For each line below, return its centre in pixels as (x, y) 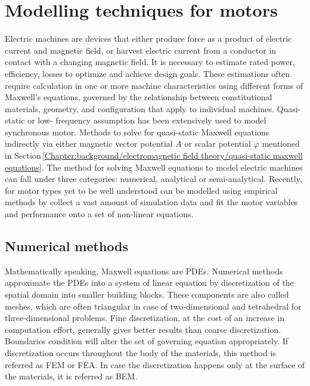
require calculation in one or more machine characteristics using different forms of (154, 85)
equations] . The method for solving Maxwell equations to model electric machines (154, 167)
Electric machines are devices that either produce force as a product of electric (148, 38)
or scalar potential (218, 143)
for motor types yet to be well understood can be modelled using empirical (141, 190)
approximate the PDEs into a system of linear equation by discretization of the (149, 282)
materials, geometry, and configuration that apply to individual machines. (139, 108)
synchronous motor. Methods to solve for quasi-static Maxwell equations (137, 132)
